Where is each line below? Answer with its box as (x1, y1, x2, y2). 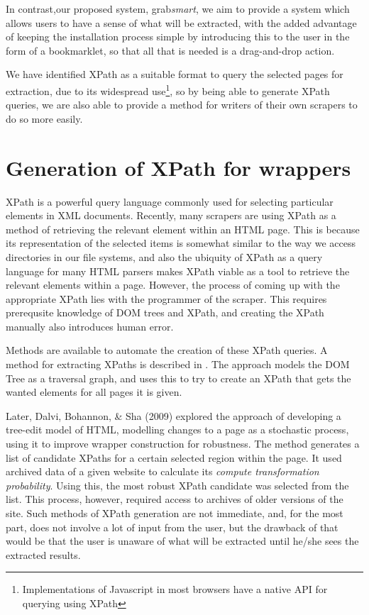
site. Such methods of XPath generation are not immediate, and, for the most (6, 506, 343, 520)
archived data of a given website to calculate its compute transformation (6, 464, 319, 479)
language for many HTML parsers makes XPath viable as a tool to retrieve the (6, 263, 350, 278)
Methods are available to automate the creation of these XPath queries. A (6, 343, 328, 358)
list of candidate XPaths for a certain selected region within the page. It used (6, 450, 342, 465)
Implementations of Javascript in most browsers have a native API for (22, 582, 328, 597)
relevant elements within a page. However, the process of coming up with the (6, 277, 340, 292)
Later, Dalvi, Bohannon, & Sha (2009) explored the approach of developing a (6, 408, 341, 423)
